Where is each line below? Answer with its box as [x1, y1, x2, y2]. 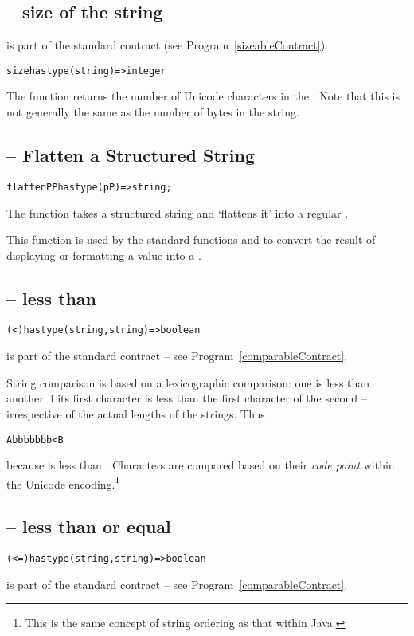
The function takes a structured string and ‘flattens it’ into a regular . [6, 204, 349, 221]
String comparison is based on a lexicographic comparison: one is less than [6, 374, 370, 391]
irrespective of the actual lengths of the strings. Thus [6, 405, 265, 422]
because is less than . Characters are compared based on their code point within [6, 457, 395, 473]
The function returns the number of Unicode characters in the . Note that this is [6, 88, 400, 104]
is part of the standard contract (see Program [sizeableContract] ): [6, 37, 329, 53]
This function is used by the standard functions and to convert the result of [6, 231, 376, 248]
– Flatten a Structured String [6, 143, 255, 167]
